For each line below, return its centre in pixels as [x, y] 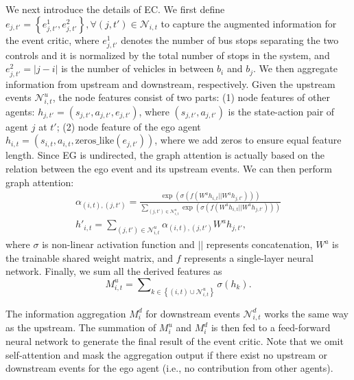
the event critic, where [52, 40]
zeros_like [95, 141]
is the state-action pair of [281, 111]
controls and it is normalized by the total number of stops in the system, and [168, 55]
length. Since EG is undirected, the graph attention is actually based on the [165, 155]
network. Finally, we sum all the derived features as [114, 271]
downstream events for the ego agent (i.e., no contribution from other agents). [169, 368]
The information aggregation [66, 313]
